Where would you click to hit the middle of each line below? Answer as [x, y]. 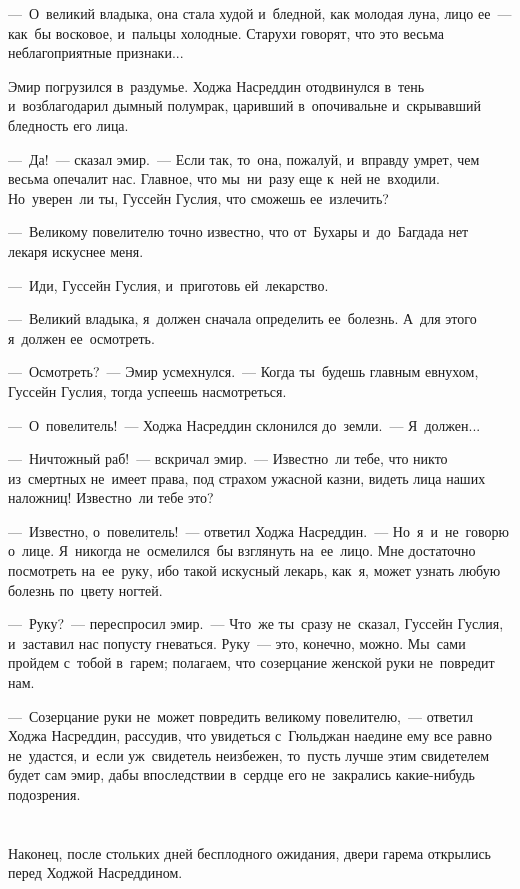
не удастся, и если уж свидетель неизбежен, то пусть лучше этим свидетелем [249, 754]
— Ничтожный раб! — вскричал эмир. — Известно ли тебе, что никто [228, 458]
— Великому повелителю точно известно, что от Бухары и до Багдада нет [238, 231]
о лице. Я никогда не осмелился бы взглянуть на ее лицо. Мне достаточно [242, 550]
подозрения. [44, 794]
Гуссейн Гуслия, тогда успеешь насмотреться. [147, 390]
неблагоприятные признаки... [96, 52]
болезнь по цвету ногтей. [85, 589]
